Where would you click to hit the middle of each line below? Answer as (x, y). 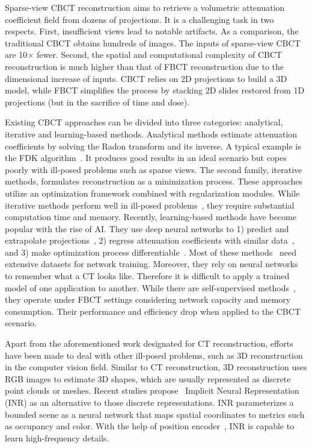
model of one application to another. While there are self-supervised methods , (150, 287)
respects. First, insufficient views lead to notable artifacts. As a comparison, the (152, 31)
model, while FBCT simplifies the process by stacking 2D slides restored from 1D (155, 90)
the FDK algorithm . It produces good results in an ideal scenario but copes (146, 158)
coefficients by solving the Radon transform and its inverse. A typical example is (153, 146)
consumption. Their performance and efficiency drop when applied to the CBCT (153, 311)
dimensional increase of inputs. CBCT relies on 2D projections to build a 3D (146, 78)
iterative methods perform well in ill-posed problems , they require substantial (150, 205)
